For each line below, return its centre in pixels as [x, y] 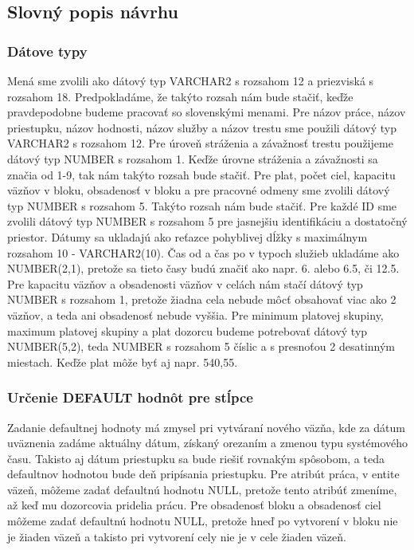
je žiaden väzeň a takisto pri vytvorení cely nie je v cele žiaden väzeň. [177, 536]
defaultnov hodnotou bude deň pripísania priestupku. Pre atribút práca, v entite [203, 474]
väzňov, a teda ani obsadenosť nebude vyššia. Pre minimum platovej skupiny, [195, 314]
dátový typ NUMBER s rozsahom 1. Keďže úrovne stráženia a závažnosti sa [193, 158]
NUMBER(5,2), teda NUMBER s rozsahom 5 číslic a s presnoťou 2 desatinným [201, 346]
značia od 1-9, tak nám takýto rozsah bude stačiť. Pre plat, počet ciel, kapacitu [201, 174]
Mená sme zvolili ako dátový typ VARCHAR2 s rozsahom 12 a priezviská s [191, 81]
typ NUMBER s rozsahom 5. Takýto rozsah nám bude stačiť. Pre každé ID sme [202, 205]
